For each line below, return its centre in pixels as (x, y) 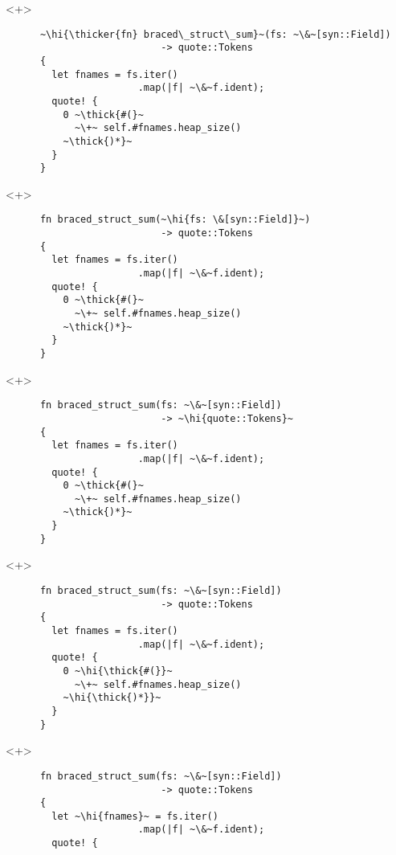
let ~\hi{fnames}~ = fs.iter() (135, 816)
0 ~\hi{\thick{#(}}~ (118, 671)
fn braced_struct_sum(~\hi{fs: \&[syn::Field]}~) (175, 220)
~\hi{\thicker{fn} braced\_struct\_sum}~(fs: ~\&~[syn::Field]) (215, 34)
